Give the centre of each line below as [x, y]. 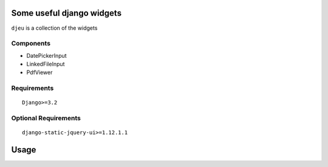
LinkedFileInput [46, 64]
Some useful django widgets [66, 13]
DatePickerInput [46, 55]
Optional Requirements [46, 118]
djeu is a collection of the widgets [54, 28]
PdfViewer [39, 72]
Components [31, 44]
